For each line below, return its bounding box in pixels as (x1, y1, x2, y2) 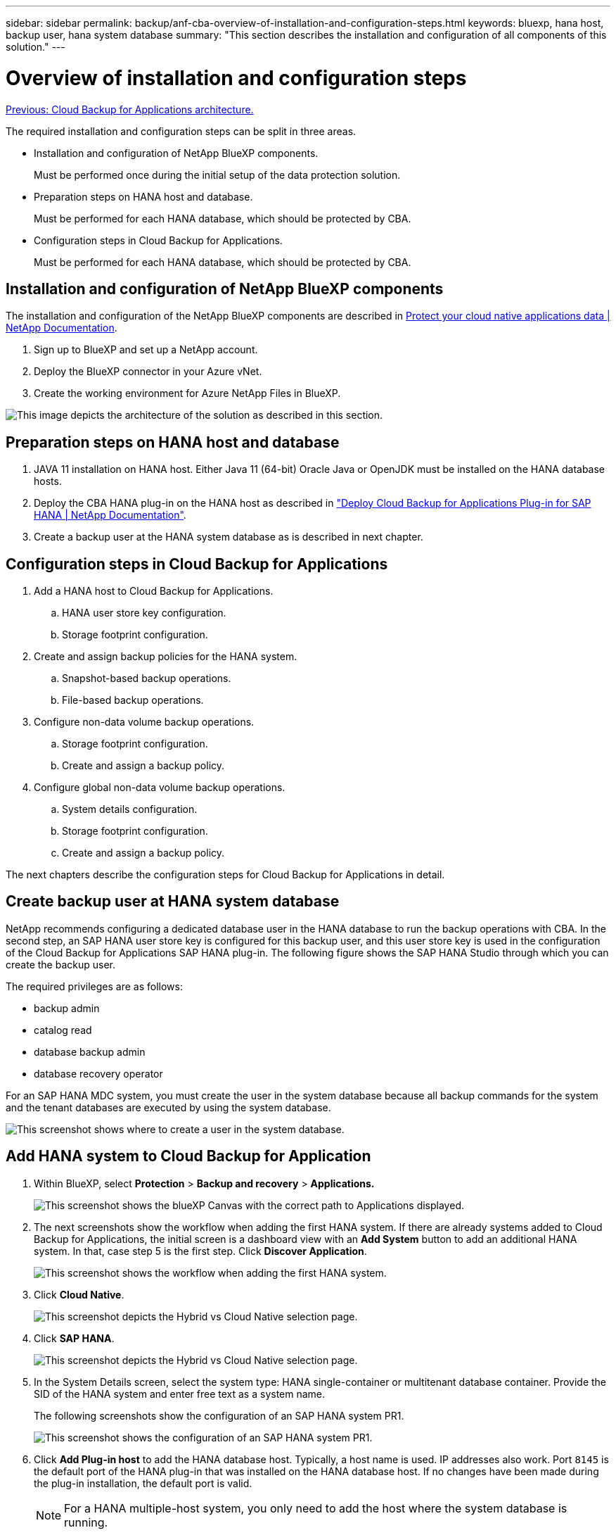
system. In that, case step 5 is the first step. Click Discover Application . (34, 1244, 367, 1257)
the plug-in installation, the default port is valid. (34, 1477, 252, 1489)
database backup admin (34, 1045, 146, 1058)
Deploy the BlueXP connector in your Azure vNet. (34, 365, 262, 378)
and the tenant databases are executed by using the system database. (6, 1101, 331, 1113)
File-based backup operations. (62, 694, 204, 707)
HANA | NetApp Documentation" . (34, 509, 186, 522)
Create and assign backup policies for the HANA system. (34, 650, 297, 663)
